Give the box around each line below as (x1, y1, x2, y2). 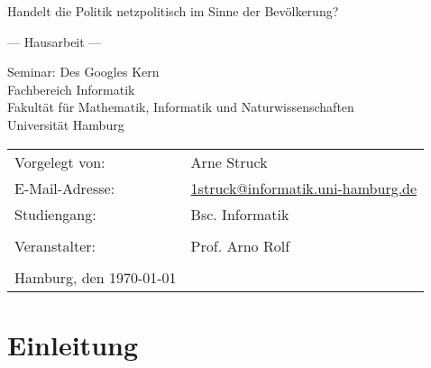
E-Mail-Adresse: (14, 177, 115, 198)
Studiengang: (14, 203, 96, 225)
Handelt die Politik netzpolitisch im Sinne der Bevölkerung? (7, 2, 339, 20)
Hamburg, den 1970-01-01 (14, 266, 177, 288)
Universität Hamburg (7, 115, 124, 133)
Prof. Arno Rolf (190, 235, 290, 256)
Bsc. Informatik (190, 203, 289, 225)
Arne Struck (190, 151, 268, 172)
